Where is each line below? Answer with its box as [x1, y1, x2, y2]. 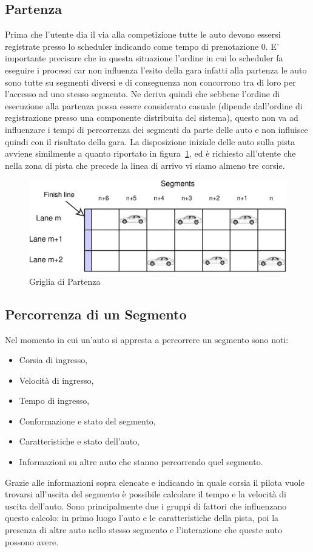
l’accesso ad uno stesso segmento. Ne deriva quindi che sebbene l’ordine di [5, 87, 280, 100]
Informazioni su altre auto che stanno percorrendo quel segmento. [19, 455, 263, 468]
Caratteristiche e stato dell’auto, [19, 435, 140, 448]
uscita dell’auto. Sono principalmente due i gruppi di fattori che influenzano [5, 499, 287, 512]
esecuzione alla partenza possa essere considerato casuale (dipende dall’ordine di [5, 99, 303, 112]
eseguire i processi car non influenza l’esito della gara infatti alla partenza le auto [5, 63, 307, 76]
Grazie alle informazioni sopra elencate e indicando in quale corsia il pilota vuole [5, 475, 305, 488]
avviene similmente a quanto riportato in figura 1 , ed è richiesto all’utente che [5, 147, 296, 160]
